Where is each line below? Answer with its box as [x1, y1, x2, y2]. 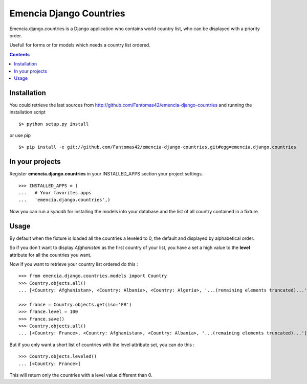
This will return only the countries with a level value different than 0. [9, 372, 153, 378]
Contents [9, 51, 30, 57]
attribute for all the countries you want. [9, 252, 92, 258]
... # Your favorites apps [18, 190, 92, 196]
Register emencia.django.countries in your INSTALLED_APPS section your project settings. [9, 171, 203, 177]
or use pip [9, 132, 31, 138]
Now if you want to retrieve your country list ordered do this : [9, 261, 138, 267]
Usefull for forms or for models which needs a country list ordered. [9, 42, 150, 48]
